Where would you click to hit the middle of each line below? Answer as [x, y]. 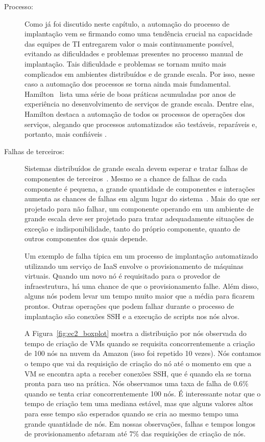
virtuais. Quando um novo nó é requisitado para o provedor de [123, 276]
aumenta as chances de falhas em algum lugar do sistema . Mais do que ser [142, 198]
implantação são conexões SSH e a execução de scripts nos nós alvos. [132, 316]
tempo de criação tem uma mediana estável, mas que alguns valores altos [139, 403]
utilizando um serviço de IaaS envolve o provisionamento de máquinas [134, 266]
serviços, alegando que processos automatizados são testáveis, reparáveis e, [141, 124]
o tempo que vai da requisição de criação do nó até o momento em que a [138, 363]
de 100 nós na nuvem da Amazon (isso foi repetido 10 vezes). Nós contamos [143, 353]
